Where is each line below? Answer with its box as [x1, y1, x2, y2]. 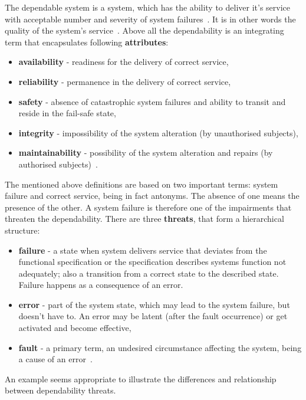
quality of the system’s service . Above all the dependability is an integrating [5, 24, 284, 37]
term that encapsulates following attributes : [5, 35, 169, 48]
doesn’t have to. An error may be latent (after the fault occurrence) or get [18, 310, 288, 322]
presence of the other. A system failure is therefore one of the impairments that [5, 201, 292, 213]
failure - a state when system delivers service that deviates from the [18, 244, 267, 256]
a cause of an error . [18, 353, 93, 365]
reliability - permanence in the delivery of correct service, [18, 75, 231, 87]
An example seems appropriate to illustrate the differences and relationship [5, 372, 277, 385]
